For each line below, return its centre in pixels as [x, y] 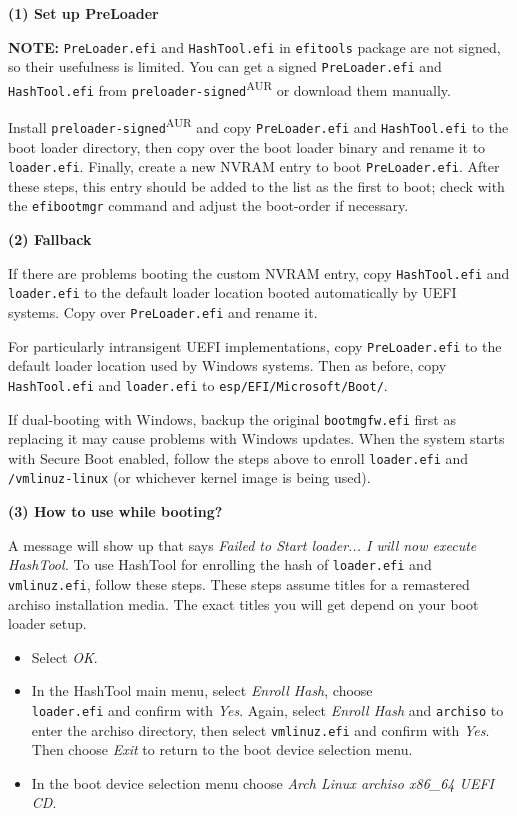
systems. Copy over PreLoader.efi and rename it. [163, 311]
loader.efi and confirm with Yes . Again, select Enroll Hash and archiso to [267, 709]
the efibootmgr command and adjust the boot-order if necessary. [208, 205]
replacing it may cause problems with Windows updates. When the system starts [256, 438]
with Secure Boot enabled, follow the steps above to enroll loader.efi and [238, 457]
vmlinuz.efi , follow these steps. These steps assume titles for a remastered [239, 583]
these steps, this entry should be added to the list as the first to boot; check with [256, 185]
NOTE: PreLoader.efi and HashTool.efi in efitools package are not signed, [254, 46]
